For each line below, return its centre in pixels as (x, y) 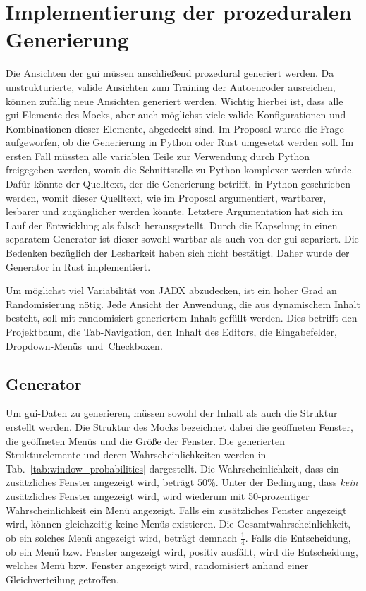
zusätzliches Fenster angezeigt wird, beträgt (100, 482)
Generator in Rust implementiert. (78, 266)
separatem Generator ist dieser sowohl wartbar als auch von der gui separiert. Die (182, 239)
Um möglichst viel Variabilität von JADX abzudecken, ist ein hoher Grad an (171, 290)
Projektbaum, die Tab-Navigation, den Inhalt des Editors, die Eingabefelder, (171, 331)
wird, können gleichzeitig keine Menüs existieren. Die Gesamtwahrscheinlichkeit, (178, 524)
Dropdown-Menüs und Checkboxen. (84, 345)
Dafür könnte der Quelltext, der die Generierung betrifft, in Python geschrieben (178, 184)
